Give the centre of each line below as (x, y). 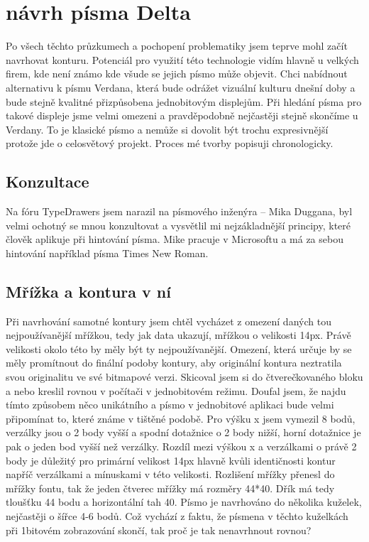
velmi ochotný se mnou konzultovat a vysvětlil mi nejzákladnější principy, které (178, 225)
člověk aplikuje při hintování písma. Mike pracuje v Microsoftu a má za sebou (175, 239)
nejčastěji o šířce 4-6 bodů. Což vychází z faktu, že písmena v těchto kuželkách (177, 515)
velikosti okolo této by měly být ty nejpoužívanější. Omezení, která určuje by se (179, 348)
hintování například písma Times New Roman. (107, 253)
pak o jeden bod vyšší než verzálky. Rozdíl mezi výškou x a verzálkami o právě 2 (181, 446)
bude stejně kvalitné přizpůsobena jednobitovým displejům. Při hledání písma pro (184, 101)
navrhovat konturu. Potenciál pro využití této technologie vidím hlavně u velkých (182, 59)
